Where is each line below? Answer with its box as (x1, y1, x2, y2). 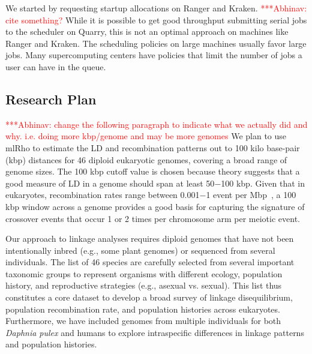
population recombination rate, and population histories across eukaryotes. (5, 302, 280, 315)
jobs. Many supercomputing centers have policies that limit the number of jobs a (5, 49, 302, 61)
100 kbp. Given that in (221, 176, 305, 189)
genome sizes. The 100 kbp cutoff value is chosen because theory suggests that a (5, 165, 300, 178)
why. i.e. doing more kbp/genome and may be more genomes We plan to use (5, 130, 287, 142)
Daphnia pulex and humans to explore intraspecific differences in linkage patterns (5, 326, 304, 338)
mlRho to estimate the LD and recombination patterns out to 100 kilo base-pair (5, 141, 300, 154)
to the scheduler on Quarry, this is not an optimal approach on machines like (5, 25, 289, 38)
